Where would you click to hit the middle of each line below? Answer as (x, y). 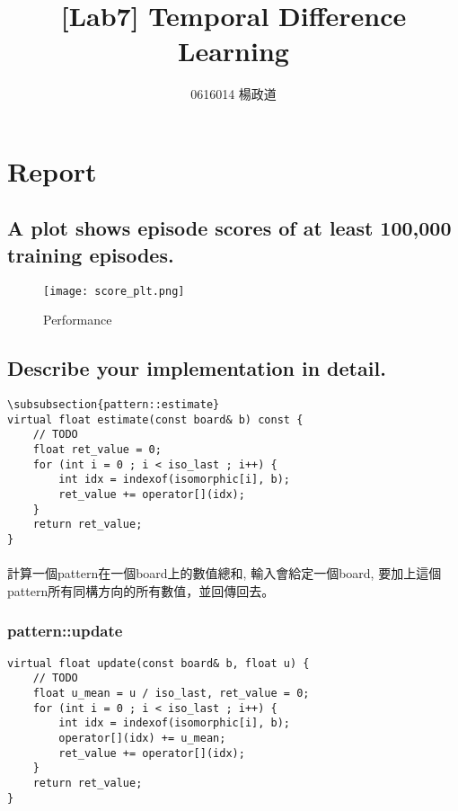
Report (52, 170)
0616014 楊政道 (233, 94)
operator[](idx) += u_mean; (142, 738)
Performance (78, 320)
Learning (233, 51)
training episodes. (91, 254)
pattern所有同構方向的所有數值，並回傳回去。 (141, 590)
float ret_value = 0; (97, 450)
